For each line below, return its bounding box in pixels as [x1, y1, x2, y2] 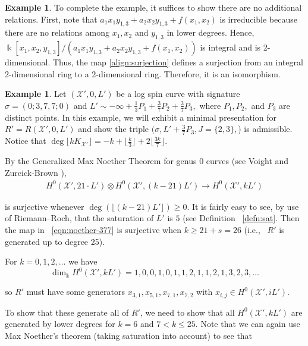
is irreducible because [219, 12, 297, 25]
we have [68, 255, 98, 268]
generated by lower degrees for [5, 317, 115, 330]
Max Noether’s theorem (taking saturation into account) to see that [5, 329, 253, 341]
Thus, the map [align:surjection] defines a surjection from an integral [52, 56, 303, 68]
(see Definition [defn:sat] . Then [183, 212, 300, 224]
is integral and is [200, 41, 261, 54]
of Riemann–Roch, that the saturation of [5, 212, 154, 224]
